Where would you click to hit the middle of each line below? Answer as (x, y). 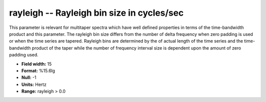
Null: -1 (29, 77)
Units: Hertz (34, 84)
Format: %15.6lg (38, 71)
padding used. (24, 55)
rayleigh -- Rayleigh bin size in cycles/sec (97, 13)
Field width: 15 (36, 64)
